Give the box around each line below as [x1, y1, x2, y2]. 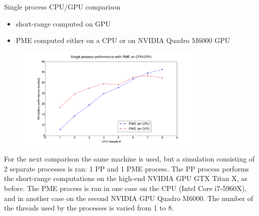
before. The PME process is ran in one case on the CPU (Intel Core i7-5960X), [4, 182, 247, 193]
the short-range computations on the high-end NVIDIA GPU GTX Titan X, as [4, 173, 247, 183]
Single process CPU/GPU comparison [4, 1, 121, 11]
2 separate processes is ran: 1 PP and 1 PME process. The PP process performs [4, 163, 249, 173]
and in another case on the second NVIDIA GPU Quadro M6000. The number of [4, 192, 253, 203]
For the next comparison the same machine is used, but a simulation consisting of [4, 153, 255, 164]
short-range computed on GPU [16, 18, 111, 28]
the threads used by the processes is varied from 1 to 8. [4, 202, 174, 213]
